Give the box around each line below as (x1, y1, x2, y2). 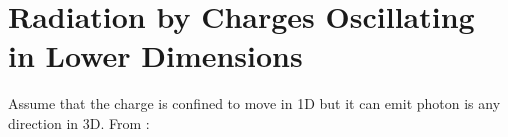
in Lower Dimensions (8, 35, 303, 76)
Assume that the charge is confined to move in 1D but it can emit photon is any (8, 93, 501, 114)
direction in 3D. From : (8, 112, 150, 133)
